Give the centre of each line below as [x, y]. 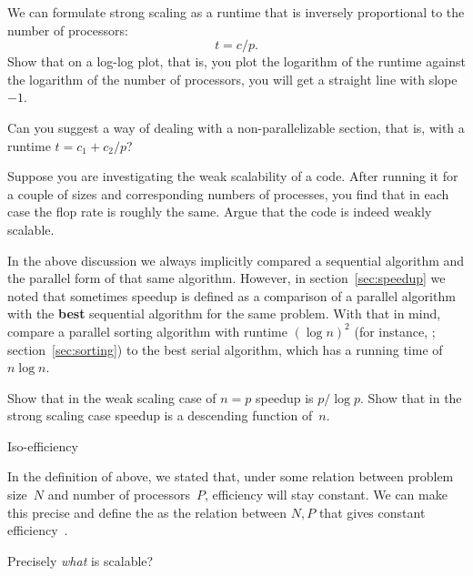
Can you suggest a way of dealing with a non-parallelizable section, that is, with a [236, 127]
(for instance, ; [395, 331]
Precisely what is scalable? [81, 560]
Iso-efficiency [43, 445]
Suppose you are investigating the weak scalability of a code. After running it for [233, 176]
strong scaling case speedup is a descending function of [160, 415]
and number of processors [119, 495]
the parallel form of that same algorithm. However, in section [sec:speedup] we [226, 278]
